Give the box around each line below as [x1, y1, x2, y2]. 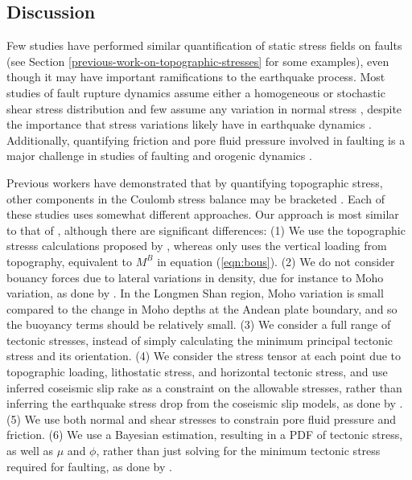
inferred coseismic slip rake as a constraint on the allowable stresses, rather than [6, 379, 402, 396]
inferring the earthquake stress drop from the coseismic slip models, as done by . [6, 395, 403, 412]
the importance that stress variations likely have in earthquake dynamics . [6, 116, 372, 133]
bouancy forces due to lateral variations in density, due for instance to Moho [6, 269, 384, 285]
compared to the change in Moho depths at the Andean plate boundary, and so [6, 300, 398, 317]
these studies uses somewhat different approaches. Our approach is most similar [6, 206, 399, 223]
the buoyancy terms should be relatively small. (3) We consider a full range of [6, 316, 391, 333]
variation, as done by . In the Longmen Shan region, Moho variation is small [6, 285, 384, 302]
